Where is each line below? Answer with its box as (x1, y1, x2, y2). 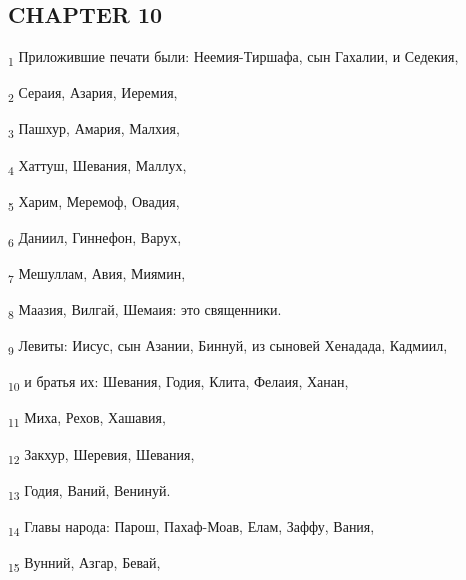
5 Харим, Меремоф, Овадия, (8, 190, 180, 214)
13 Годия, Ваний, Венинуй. (8, 479, 171, 503)
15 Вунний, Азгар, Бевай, (8, 551, 161, 575)
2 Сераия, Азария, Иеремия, (8, 82, 178, 106)
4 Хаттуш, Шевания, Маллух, (8, 154, 187, 178)
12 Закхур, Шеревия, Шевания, (8, 443, 195, 467)
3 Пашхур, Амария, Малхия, (8, 118, 180, 142)
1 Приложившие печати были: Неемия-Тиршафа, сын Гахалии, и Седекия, (8, 46, 459, 69)
